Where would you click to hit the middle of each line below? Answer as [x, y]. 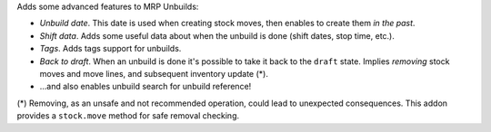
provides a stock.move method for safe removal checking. [128, 116]
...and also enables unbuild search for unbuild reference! [145, 87]
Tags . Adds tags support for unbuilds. [110, 49]
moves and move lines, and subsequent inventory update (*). [154, 73]
